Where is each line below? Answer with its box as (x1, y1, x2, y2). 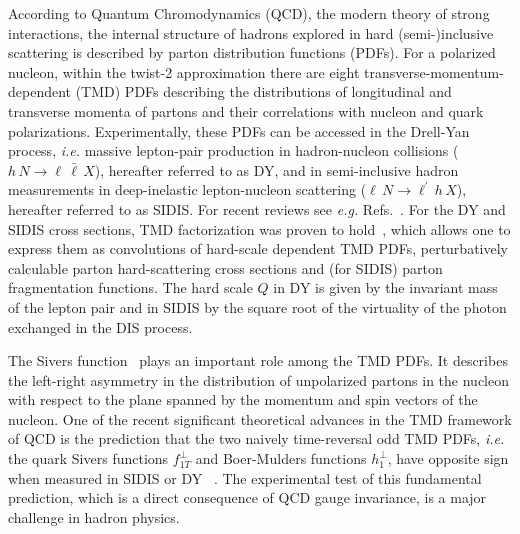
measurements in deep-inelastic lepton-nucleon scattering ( (8, 179, 367, 200)
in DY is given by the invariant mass (273, 277, 498, 298)
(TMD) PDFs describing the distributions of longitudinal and (75, 81, 452, 102)
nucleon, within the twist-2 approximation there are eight (8, 61, 360, 82)
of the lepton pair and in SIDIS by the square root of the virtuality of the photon (8, 296, 507, 317)
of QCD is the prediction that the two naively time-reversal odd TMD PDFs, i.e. (8, 428, 505, 449)
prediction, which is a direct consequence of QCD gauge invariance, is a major (8, 487, 487, 508)
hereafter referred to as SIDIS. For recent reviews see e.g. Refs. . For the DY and (8, 198, 506, 219)
